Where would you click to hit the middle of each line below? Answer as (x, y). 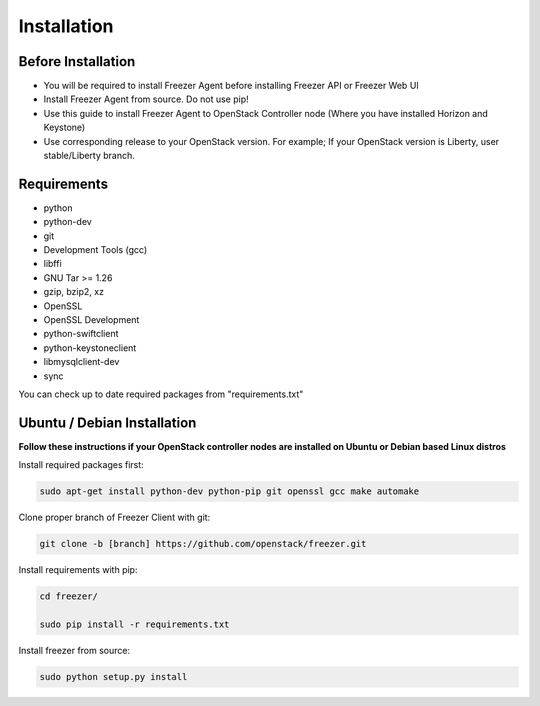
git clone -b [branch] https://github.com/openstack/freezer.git (203, 544)
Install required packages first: (81, 465)
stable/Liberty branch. (89, 156)
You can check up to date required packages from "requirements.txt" (161, 394)
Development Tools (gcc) (95, 250)
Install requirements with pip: (78, 570)
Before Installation (77, 61)
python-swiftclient (81, 334)
